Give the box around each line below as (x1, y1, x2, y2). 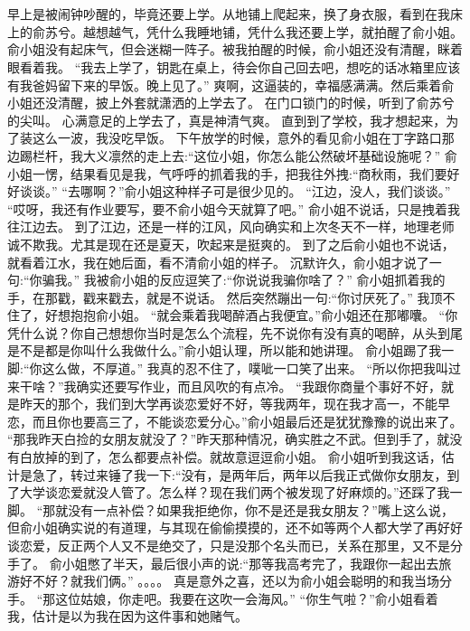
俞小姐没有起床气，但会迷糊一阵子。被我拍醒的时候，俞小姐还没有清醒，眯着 (7, 40, 463, 59)
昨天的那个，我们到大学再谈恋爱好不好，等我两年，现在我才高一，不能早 (19, 394, 450, 413)
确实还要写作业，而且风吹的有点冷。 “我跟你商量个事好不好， (76, 376, 441, 395)
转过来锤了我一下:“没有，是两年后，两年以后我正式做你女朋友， (70, 465, 447, 484)
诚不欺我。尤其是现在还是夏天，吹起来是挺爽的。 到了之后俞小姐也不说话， (7, 234, 455, 253)
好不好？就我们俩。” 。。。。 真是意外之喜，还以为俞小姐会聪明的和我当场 (19, 571, 439, 590)
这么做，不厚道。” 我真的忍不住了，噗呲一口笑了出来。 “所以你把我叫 (42, 359, 449, 378)
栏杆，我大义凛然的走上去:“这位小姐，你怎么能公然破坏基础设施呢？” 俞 (32, 146, 457, 165)
